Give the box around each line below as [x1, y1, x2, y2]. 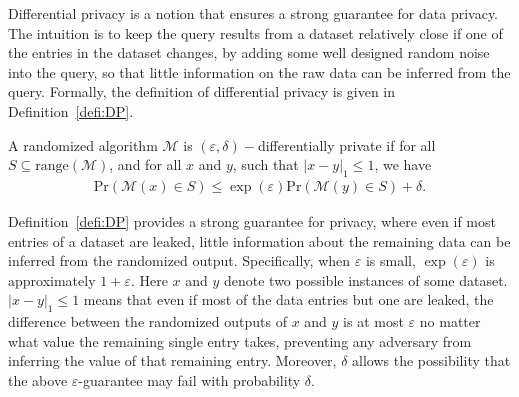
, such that [232, 154, 299, 175]
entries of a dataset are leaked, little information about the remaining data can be [8, 230, 511, 251]
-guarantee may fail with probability [78, 369, 301, 390]
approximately [8, 269, 96, 290]
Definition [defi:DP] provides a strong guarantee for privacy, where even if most [8, 210, 496, 231]
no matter [419, 311, 481, 332]
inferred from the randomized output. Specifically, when [8, 250, 351, 271]
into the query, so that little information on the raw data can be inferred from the [8, 61, 511, 82]
